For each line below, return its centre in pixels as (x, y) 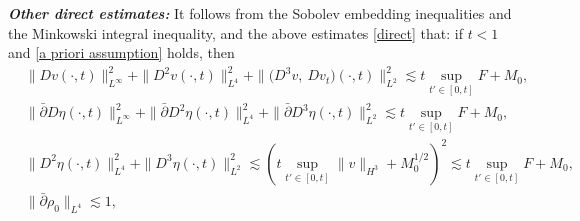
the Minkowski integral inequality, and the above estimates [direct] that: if (235, 32)
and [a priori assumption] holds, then (121, 52)
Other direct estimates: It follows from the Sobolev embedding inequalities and (260, 13)
